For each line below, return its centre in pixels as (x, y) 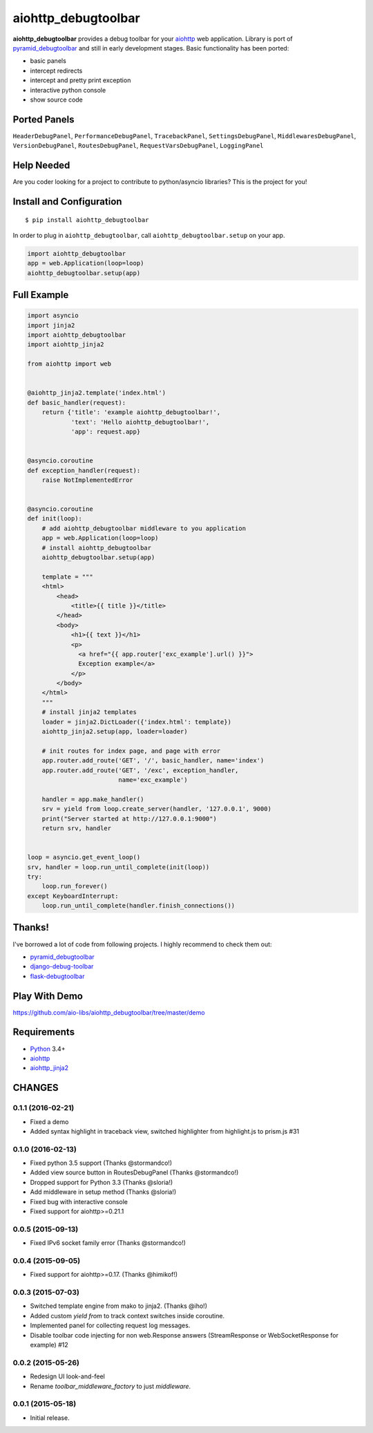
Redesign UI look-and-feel (67, 1376)
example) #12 (49, 1345)
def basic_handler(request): (77, 402)
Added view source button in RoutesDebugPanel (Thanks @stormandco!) (134, 1172)
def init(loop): (55, 519)
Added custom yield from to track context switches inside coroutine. (127, 1315)
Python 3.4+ (48, 1049)
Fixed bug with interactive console (79, 1201)
